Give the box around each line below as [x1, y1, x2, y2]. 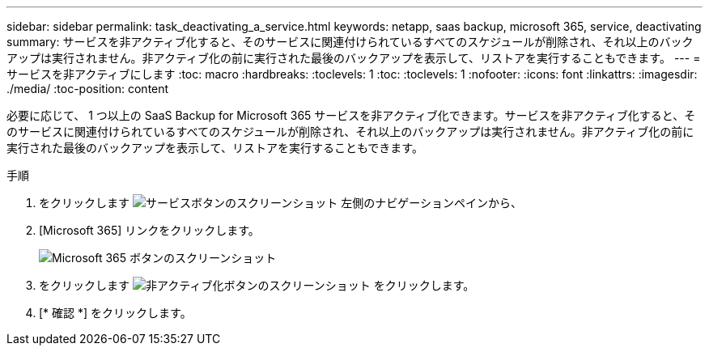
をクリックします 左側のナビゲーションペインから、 [39, 196, 522, 210]
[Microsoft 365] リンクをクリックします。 [39, 223, 260, 237]
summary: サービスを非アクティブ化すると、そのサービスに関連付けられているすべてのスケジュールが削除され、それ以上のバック [6, 35, 694, 49]
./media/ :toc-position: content [6, 82, 169, 95]
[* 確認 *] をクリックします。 [39, 306, 192, 320]
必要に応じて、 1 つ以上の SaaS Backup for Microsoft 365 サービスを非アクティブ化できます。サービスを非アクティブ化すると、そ [6, 108, 696, 122]
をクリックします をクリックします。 [39, 278, 475, 292]
